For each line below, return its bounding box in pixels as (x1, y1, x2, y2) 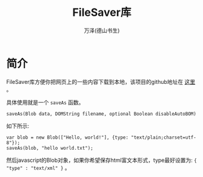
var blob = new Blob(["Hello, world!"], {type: (6, 134, 129, 141)
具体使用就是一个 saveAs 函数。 (6, 99, 84, 106)
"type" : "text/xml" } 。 (6, 164, 71, 171)
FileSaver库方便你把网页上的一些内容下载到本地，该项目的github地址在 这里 (6, 78, 196, 85)
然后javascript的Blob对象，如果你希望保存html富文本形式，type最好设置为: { (6, 156, 197, 164)
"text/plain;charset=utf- (131, 134, 197, 141)
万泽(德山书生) (84, 27, 120, 34)
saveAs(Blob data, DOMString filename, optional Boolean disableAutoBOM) (6, 111, 197, 117)
